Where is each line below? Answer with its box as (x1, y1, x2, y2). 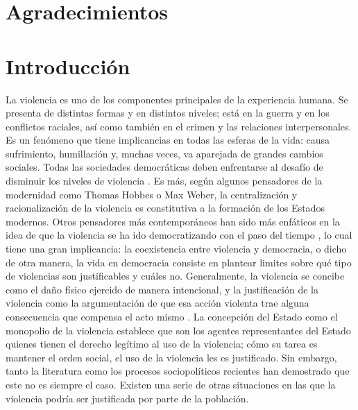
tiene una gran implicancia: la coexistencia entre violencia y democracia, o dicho (6, 241, 347, 256)
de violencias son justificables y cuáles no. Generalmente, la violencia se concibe (6, 268, 345, 283)
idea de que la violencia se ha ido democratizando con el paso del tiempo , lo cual (6, 228, 352, 242)
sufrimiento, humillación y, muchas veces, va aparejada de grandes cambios (6, 146, 323, 160)
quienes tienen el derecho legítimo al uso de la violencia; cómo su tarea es (6, 336, 318, 351)
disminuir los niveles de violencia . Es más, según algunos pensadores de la (6, 173, 323, 188)
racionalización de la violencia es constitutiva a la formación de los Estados (6, 200, 325, 215)
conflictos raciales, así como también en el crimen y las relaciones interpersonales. (6, 119, 352, 133)
